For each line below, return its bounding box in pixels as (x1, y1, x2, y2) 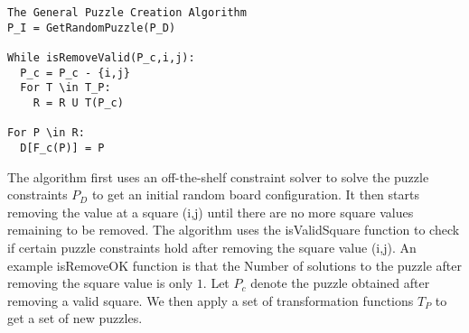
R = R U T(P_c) (33, 96, 124, 109)
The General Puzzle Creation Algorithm (7, 6, 247, 19)
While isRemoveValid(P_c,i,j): (7, 51, 195, 64)
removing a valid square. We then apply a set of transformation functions (7, 291, 414, 310)
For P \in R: (7, 126, 85, 140)
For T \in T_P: (20, 81, 111, 95)
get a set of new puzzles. (7, 309, 143, 328)
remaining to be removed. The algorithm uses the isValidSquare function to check (7, 220, 460, 239)
